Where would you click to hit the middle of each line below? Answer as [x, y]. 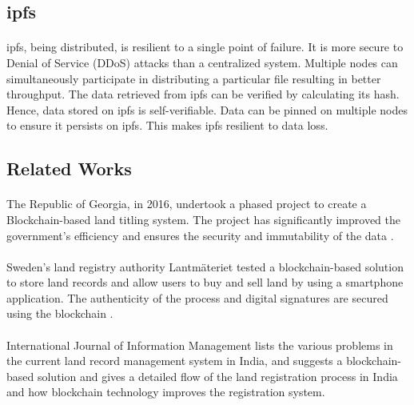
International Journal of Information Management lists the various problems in [200, 345]
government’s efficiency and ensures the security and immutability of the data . [200, 235]
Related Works [69, 168]
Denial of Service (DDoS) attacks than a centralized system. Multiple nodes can [202, 62]
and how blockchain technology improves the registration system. [166, 392]
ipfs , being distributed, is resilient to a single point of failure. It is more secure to [205, 47]
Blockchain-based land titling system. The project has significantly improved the [203, 219]
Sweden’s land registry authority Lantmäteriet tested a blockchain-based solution [205, 266]
